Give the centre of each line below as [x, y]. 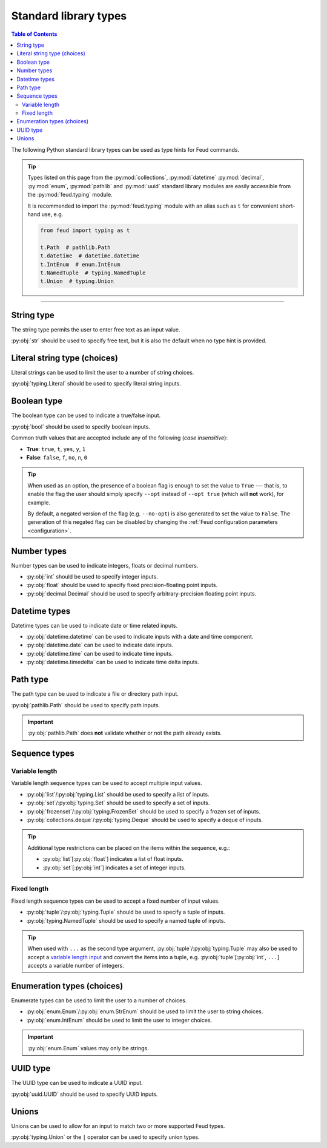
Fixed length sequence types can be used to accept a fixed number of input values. [116, 901]
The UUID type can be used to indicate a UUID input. [77, 1083]
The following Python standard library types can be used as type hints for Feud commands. [125, 149]
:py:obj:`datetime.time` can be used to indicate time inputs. [100, 653]
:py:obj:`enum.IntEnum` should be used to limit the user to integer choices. [119, 1020]
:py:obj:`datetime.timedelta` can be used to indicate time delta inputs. [113, 662]
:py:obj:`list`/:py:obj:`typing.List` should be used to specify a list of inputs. [118, 794]
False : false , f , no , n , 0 [57, 457]
